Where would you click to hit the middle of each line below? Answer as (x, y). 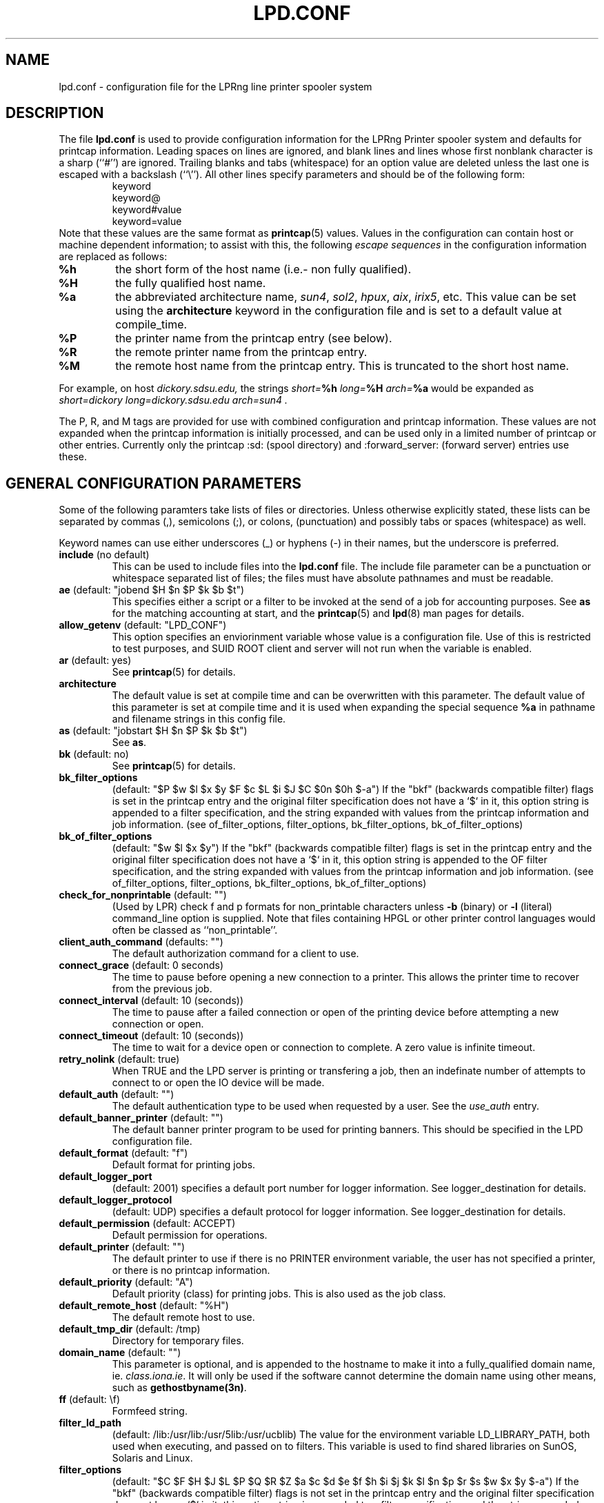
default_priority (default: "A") (126, 1282)
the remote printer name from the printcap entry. (241, 352)
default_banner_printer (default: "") (141, 1118)
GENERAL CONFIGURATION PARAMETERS (153, 483)
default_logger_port (105, 1177)
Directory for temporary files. (178, 1341)
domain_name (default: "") (120, 1353)
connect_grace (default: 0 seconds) (141, 965)
